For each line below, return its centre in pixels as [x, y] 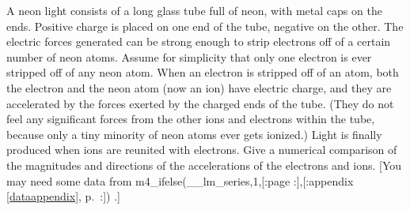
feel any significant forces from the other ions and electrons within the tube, [191, 119]
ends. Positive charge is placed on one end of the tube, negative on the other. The [205, 26]
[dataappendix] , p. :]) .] [63, 196]
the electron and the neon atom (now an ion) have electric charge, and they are [199, 87]
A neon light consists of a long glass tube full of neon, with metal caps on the [194, 10]
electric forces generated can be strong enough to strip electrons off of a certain [199, 41]
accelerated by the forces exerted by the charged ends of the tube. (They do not [200, 103]
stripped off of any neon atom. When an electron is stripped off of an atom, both [203, 72]
